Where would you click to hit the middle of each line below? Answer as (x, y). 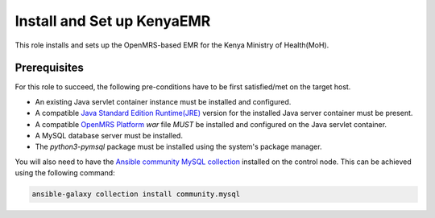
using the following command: (65, 173)
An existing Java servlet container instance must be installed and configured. (163, 101)
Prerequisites (49, 68)
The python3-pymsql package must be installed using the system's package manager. (178, 147)
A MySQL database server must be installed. (109, 136)
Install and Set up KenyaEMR (113, 21)
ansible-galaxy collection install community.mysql (136, 194)
